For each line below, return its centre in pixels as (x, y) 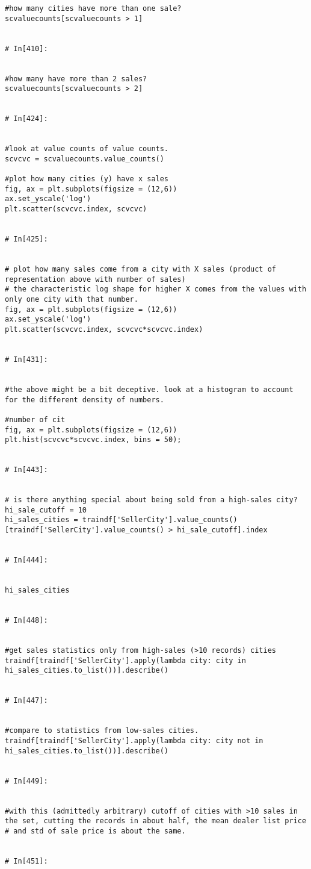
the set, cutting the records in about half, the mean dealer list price (156, 821)
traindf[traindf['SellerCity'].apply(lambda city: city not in (134, 740)
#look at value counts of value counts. (87, 149)
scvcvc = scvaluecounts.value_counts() (85, 159)
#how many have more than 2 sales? (76, 79)
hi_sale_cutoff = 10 (46, 510)
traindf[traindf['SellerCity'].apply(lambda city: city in (125, 660)
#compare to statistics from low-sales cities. (102, 731)
